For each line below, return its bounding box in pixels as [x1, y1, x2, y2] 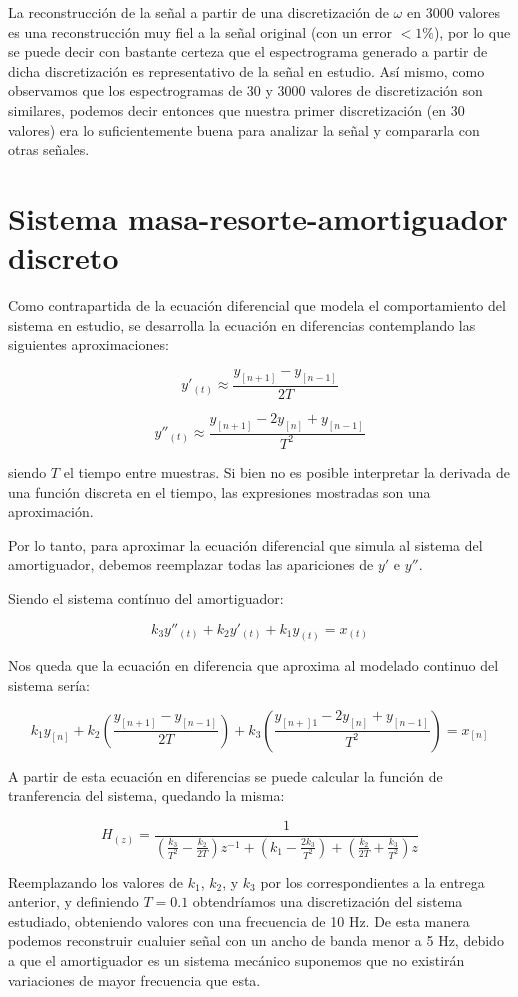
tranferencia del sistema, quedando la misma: [8, 785, 285, 806]
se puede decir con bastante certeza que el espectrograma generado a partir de [8, 41, 488, 62]
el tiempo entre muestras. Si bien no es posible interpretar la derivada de [63, 461, 510, 482]
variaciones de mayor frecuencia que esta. [8, 969, 261, 990]
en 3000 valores [406, 2, 501, 22]
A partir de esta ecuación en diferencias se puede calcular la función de [8, 765, 443, 786]
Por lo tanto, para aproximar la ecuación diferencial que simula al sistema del [8, 534, 483, 555]
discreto [8, 237, 119, 278]
